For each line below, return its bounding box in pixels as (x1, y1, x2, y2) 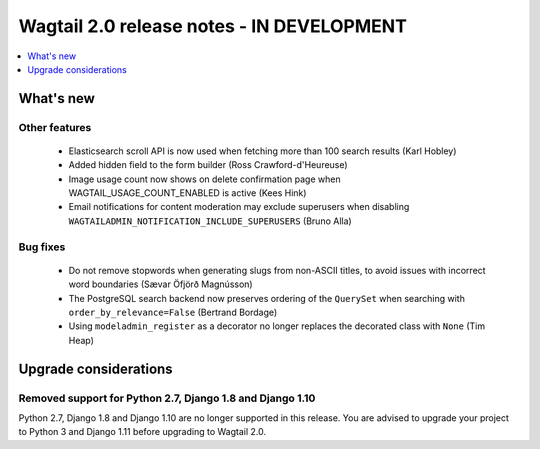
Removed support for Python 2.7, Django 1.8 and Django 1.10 (18, 391, 316, 405)
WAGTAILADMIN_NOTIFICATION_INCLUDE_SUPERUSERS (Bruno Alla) (68, 215, 352, 227)
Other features (18, 120, 92, 134)
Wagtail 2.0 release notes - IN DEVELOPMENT (18, 15, 407, 37)
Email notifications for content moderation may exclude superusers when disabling (68, 201, 410, 213)
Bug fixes (18, 240, 66, 254)
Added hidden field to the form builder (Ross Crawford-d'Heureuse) (68, 159, 349, 171)
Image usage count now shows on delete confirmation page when (68, 173, 341, 185)
